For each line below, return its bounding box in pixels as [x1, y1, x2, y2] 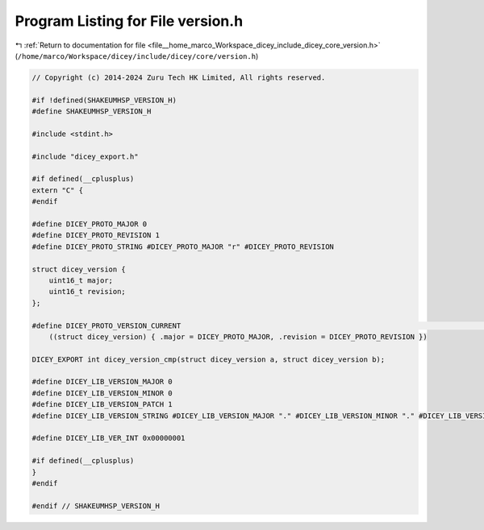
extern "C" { [31, 185, 84, 195]
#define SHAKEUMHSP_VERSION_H [31, 107, 152, 116]
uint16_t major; [48, 275, 113, 285]
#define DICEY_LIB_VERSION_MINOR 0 [31, 388, 173, 398]
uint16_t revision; [48, 287, 127, 296]
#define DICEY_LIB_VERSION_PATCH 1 [31, 400, 173, 409]
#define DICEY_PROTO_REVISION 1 [31, 230, 161, 240]
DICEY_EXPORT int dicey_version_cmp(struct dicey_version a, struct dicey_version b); [31, 354, 386, 364]
